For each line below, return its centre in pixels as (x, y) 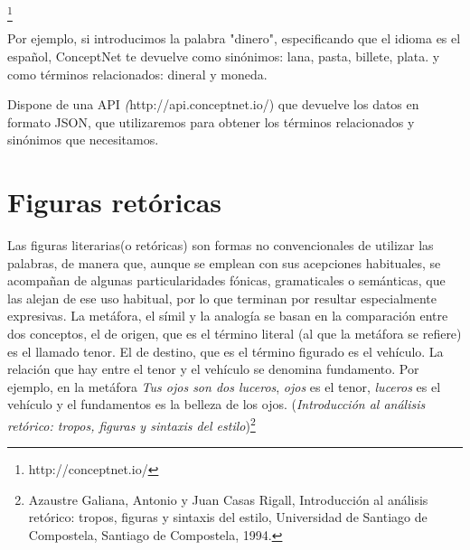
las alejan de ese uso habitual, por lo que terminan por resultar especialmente (222, 298)
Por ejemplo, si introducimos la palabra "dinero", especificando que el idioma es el (234, 38)
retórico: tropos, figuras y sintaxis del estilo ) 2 (132, 424)
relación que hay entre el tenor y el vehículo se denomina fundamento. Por (213, 369)
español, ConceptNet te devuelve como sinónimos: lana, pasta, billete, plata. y (224, 56)
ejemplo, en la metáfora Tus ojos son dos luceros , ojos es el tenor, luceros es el (224, 386)
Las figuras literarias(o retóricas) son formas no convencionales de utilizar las (221, 245)
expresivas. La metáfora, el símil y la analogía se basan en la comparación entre (228, 316)
